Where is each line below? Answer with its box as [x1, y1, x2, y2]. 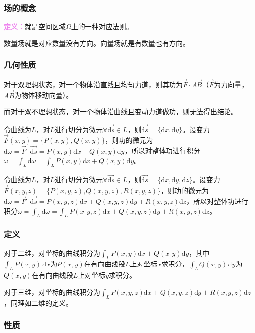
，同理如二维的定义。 [4, 298, 73, 308]
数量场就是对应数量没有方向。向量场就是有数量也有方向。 [4, 37, 190, 48]
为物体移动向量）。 [14, 90, 73, 100]
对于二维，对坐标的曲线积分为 [4, 247, 100, 258]
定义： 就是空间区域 [4, 21, 66, 32]
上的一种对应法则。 [71, 21, 133, 32]
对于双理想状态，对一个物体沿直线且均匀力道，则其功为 [4, 79, 183, 89]
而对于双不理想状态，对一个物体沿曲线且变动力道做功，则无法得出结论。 [4, 106, 238, 117]
